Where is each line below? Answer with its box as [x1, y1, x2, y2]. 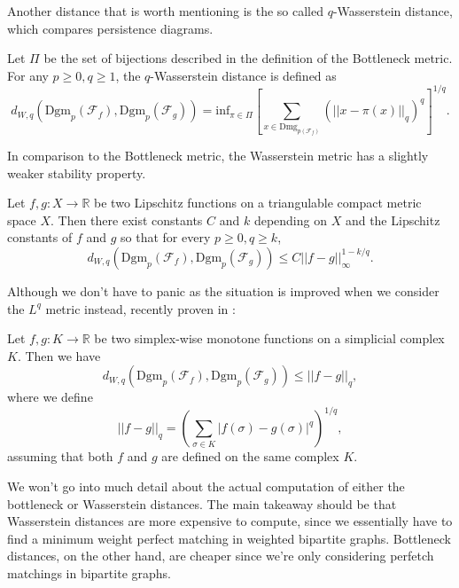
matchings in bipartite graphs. [7, 563, 171, 582]
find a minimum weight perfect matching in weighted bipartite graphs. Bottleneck [7, 529, 451, 547]
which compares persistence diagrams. [7, 19, 214, 37]
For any [7, 66, 49, 84]
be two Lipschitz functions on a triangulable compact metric [94, 193, 422, 212]
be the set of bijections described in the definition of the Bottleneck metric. [43, 49, 453, 67]
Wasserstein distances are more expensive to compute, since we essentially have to [7, 512, 453, 530]
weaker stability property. [7, 163, 146, 182]
